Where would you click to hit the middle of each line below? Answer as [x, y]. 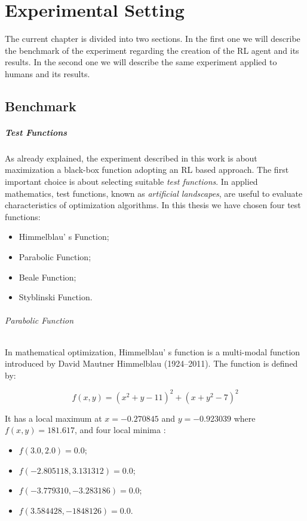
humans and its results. [47, 73]
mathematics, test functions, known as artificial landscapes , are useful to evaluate [154, 193]
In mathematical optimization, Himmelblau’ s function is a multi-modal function [153, 351]
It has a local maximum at [53, 418]
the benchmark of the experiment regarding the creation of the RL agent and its [152, 50]
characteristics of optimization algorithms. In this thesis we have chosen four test [153, 205]
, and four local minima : [120, 430]
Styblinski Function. [56, 297]
